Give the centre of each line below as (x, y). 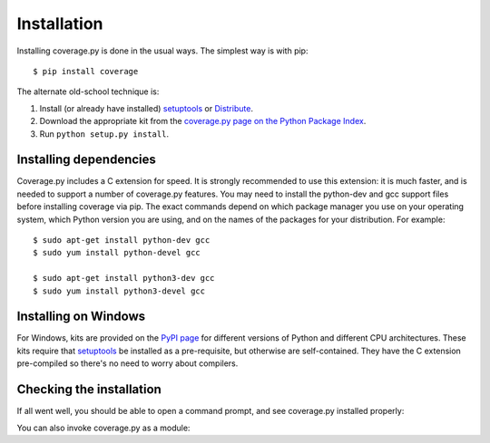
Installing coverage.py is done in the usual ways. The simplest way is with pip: (162, 51)
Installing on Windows (81, 317)
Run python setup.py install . (104, 134)
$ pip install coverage (86, 71)
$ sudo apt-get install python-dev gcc (122, 240)
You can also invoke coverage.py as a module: (103, 428)
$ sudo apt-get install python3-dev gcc (124, 278)
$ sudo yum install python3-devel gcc (119, 291)
